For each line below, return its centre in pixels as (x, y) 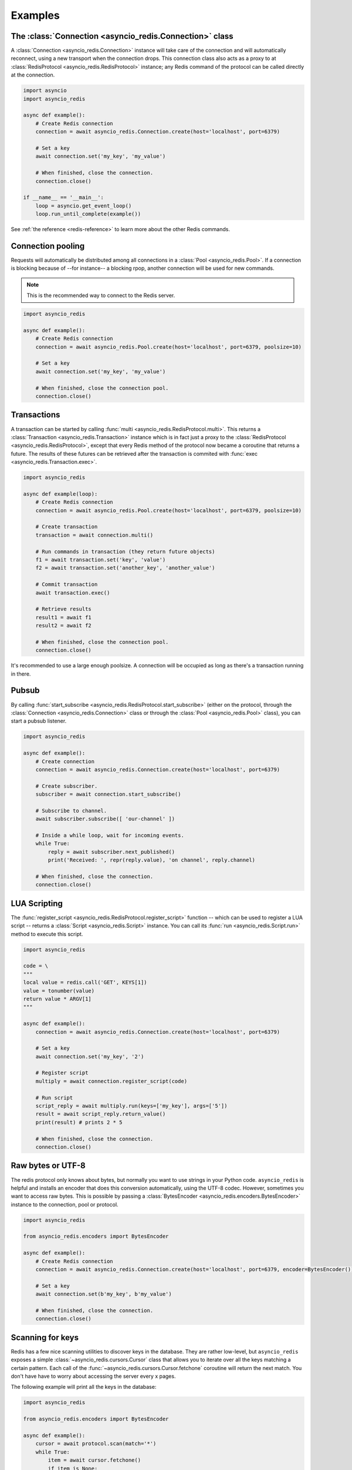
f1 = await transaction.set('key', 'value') (101, 559)
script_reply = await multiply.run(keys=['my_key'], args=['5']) (131, 1106)
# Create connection (65, 761)
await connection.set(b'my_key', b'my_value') (104, 1294)
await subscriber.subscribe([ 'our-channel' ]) (105, 819)
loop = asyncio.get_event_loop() (84, 206)
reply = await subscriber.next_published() (111, 852)
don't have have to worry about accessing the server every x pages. (93, 1377)
